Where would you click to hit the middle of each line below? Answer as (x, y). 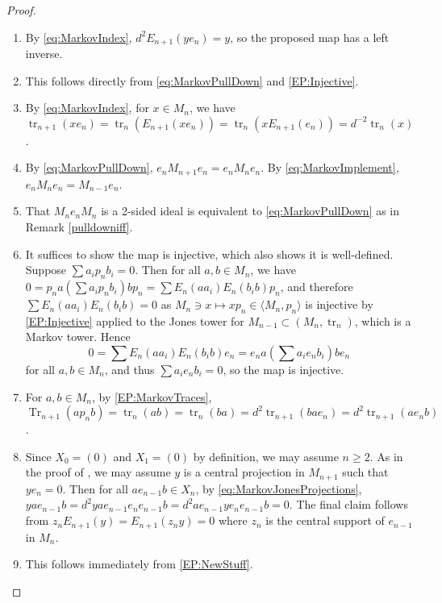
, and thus (129, 370)
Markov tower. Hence (78, 337)
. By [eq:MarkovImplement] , (330, 167)
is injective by (339, 304)
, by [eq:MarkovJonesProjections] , (279, 488)
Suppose (46, 270)
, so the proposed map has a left (310, 37)
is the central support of (325, 520)
